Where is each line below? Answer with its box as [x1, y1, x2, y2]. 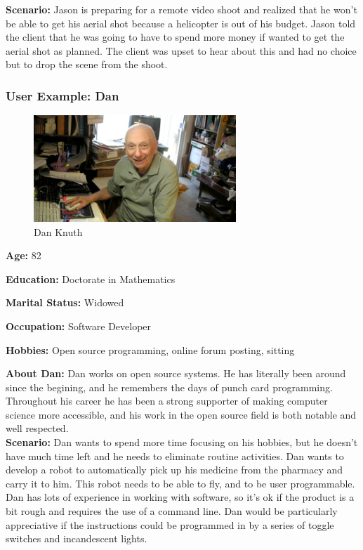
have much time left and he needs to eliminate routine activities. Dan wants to [6, 448, 344, 463]
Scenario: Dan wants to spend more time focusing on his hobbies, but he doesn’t [6, 435, 358, 450]
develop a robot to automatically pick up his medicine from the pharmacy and [6, 462, 343, 477]
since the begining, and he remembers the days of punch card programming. [6, 379, 333, 394]
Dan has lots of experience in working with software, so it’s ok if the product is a [6, 490, 355, 504]
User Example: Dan [6, 86, 119, 104]
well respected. [6, 421, 69, 436]
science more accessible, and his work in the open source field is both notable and [6, 407, 357, 421]
